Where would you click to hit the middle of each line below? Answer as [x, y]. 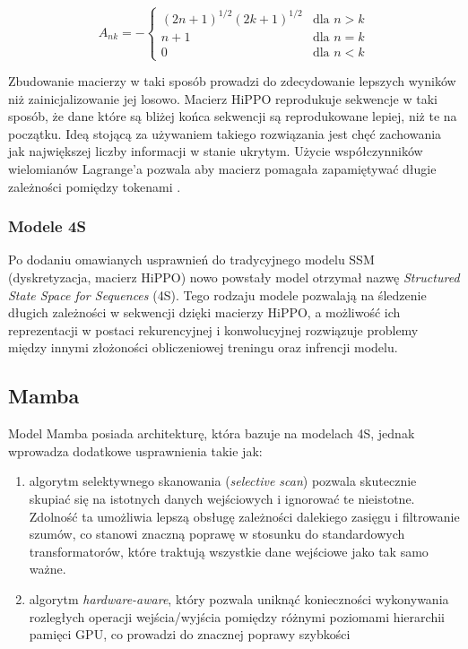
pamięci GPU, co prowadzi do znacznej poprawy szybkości [190, 634]
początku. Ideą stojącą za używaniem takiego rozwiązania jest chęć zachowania [225, 133]
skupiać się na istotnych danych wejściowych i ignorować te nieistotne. [222, 499]
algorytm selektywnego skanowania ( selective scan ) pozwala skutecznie [223, 481]
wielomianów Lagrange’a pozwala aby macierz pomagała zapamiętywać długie [222, 169]
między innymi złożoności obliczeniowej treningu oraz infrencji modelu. [203, 347]
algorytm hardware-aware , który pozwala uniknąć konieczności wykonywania [239, 598]
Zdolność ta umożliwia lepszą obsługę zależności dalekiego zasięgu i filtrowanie [244, 516]
